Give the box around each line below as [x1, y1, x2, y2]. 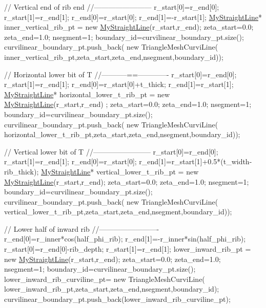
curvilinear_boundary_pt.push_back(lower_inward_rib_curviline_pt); [4, 294, 231, 304]
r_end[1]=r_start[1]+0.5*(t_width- [139, 156, 252, 167]
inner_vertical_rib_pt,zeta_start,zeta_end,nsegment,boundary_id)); [4, 51, 223, 62]
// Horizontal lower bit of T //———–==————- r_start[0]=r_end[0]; [4, 69, 237, 79]
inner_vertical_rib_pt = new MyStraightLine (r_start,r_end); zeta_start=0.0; [4, 21, 254, 32]
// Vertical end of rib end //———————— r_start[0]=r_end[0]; [4, 2, 219, 12]
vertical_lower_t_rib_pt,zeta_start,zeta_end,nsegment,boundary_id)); [4, 206, 232, 217]
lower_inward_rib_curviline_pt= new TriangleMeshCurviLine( [4, 273, 205, 284]
